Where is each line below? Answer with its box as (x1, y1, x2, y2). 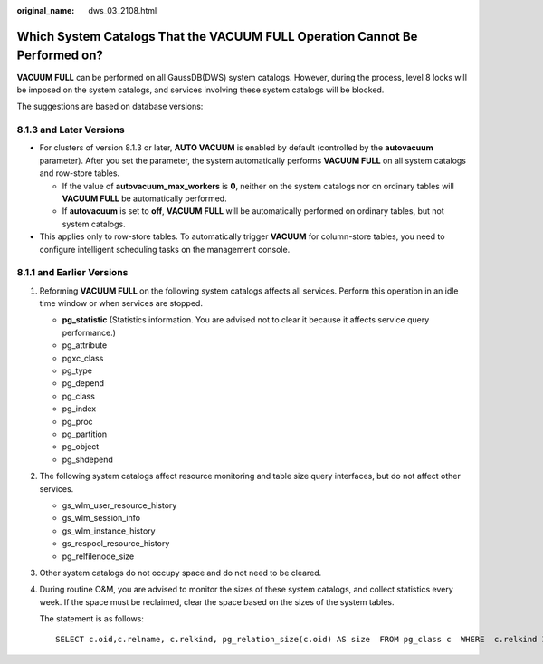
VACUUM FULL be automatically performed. (62, 193, 227, 204)
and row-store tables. (39, 168, 120, 178)
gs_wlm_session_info (62, 513, 140, 524)
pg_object (62, 441, 100, 452)
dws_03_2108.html (88, 5, 157, 15)
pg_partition (62, 428, 108, 439)
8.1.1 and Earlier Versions (16, 266, 129, 279)
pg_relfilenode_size (62, 551, 135, 562)
